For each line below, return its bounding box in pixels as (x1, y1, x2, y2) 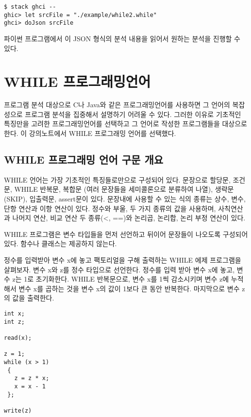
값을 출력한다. (12, 293, 54, 303)
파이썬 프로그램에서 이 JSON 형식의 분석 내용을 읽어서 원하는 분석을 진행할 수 (4, 33, 240, 43)
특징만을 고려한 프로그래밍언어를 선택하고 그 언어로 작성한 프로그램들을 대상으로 (4, 118, 247, 129)
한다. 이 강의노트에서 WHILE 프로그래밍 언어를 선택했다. (4, 128, 176, 138)
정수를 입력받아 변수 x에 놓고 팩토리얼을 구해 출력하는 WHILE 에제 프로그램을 (4, 255, 241, 265)
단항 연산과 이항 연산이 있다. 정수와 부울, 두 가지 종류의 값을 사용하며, (4, 203, 216, 213)
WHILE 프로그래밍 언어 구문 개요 (4, 152, 164, 167)
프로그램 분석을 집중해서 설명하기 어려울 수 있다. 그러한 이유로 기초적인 (25, 109, 241, 119)
